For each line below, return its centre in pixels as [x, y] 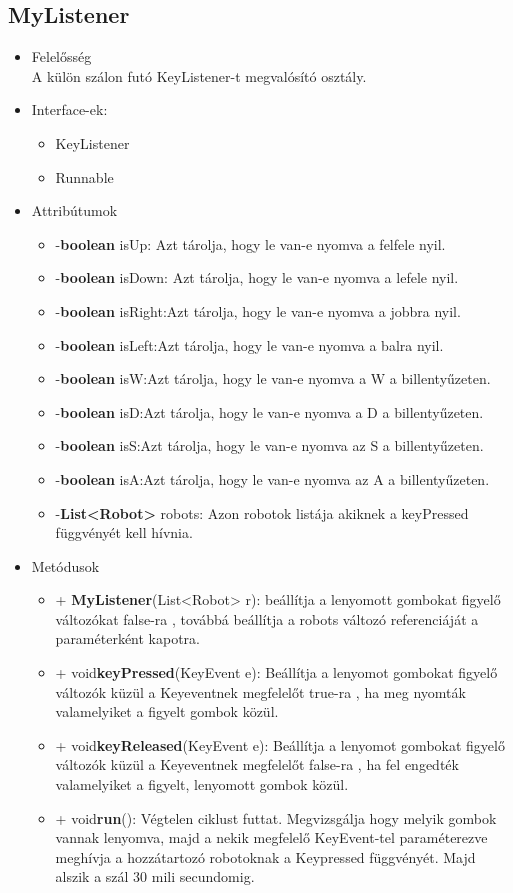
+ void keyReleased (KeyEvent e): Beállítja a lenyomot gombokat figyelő [280, 744]
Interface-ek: [69, 109]
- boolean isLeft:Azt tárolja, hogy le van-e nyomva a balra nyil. [249, 344]
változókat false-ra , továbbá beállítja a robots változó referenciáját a [267, 618]
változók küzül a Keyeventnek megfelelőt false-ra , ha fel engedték [257, 764]
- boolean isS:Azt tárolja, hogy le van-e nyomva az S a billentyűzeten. [269, 445]
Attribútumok [74, 210]
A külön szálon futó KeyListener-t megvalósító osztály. [199, 75]
